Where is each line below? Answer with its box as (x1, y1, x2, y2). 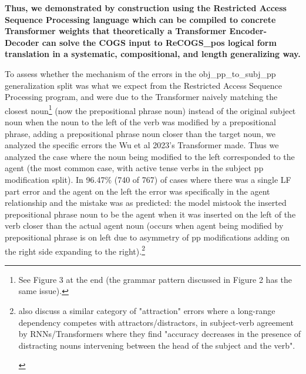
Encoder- (229, 25, 267, 37)
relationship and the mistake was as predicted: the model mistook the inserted (5, 196, 287, 209)
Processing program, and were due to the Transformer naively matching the (5, 91, 278, 103)
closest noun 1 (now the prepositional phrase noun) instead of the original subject (5, 102, 296, 116)
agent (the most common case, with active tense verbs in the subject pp (5, 162, 264, 174)
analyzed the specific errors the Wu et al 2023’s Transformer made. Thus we (5, 139, 279, 151)
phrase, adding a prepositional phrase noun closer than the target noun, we (5, 127, 275, 139)
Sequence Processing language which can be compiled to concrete (5, 13, 276, 25)
